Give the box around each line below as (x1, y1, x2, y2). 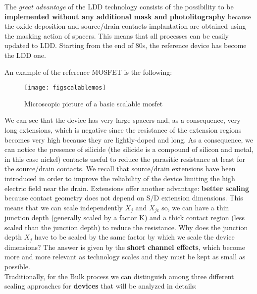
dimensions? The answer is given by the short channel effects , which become (4, 242, 245, 252)
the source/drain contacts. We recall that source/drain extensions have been (4, 163, 236, 174)
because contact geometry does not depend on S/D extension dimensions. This (4, 193, 243, 203)
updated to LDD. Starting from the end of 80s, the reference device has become (4, 40, 247, 50)
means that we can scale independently (4, 202, 123, 212)
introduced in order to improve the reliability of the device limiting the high (4, 173, 235, 183)
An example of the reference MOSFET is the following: (4, 66, 172, 77)
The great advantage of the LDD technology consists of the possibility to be (4, 1, 234, 11)
